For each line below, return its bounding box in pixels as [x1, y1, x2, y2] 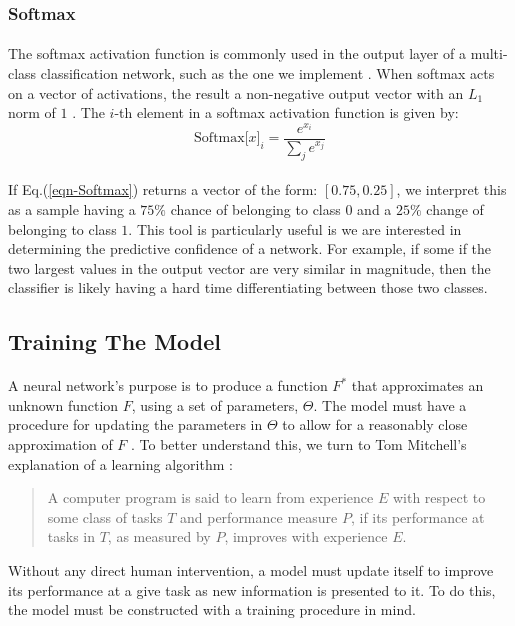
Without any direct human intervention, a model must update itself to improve [8, 560, 494, 581]
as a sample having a [8, 198, 136, 219]
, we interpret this [396, 179, 507, 200]
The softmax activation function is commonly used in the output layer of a [8, 43, 466, 64]
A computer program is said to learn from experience [47, 487, 374, 508]
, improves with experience [224, 526, 388, 547]
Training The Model [8, 326, 222, 357]
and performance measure [179, 506, 338, 527]
